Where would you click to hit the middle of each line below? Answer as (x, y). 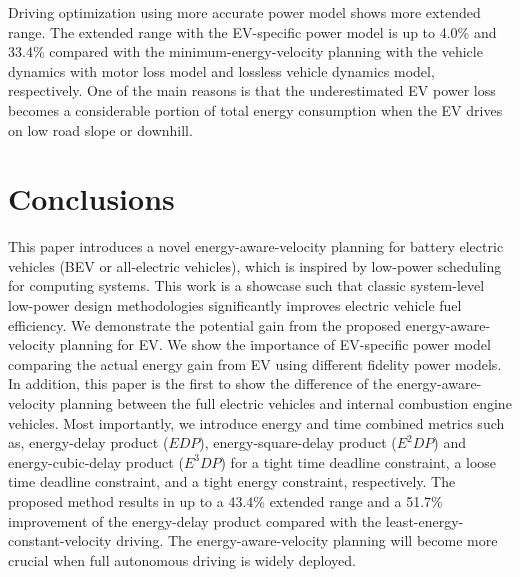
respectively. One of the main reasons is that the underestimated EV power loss (252, 90)
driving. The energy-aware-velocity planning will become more (307, 540)
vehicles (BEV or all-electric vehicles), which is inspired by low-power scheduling (255, 265)
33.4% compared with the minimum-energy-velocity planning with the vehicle (245, 51)
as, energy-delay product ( (88, 442)
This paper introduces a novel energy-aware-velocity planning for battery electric (256, 246)
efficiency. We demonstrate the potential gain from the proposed (205, 324)
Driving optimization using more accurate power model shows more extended (244, 12)
